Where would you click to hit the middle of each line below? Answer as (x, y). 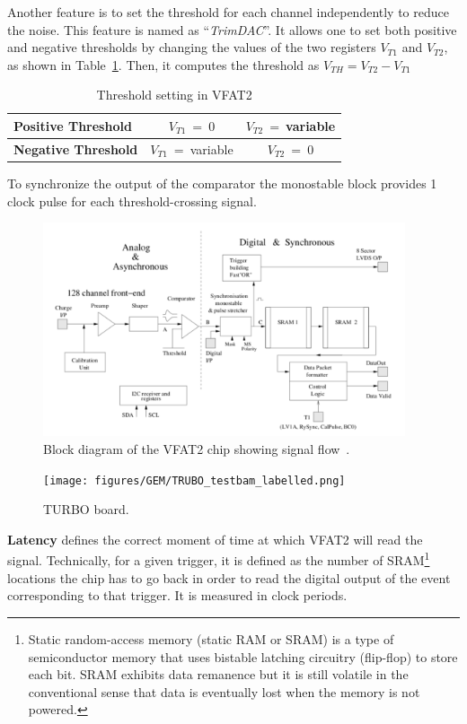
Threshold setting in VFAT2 (174, 95)
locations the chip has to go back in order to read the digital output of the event (229, 577)
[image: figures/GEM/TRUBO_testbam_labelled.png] (194, 480)
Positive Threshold (73, 125)
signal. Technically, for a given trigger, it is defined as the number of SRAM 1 (219, 559)
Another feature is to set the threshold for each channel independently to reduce (228, 12)
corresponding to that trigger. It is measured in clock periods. (177, 595)
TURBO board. (86, 509)
